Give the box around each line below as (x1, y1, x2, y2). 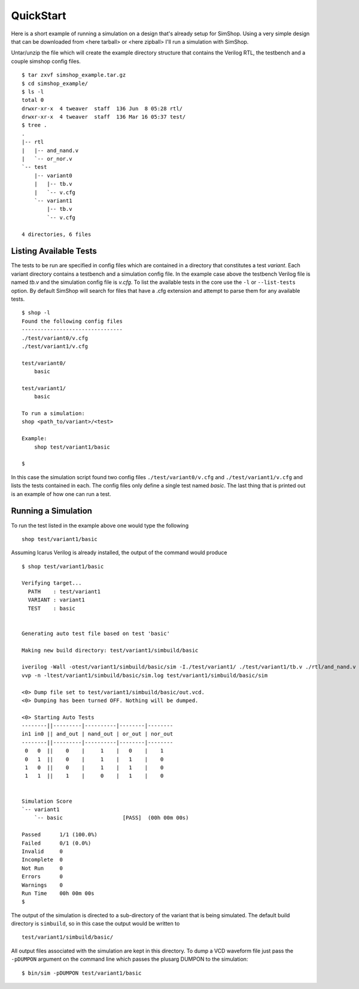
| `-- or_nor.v (22, 156, 72, 162)
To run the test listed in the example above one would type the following (11, 522, 188, 529)
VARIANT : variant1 (28, 597, 85, 603)
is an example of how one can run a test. (11, 490, 111, 497)
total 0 (22, 96, 44, 104)
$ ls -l (22, 88, 44, 95)
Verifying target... (22, 580, 82, 586)
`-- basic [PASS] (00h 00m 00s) (34, 815, 189, 821)
